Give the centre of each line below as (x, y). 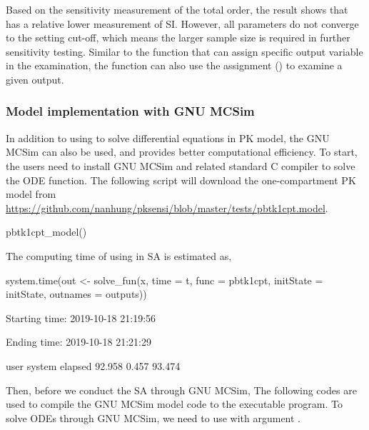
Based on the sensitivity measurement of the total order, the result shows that (177, 9)
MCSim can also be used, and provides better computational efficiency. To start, (182, 152)
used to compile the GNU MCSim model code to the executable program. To (174, 404)
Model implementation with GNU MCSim (130, 111)
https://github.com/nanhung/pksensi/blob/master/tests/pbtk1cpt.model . (167, 207)
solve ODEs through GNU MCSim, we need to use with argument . (153, 417)
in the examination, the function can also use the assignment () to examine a (174, 65)
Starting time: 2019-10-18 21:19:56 (81, 317)
